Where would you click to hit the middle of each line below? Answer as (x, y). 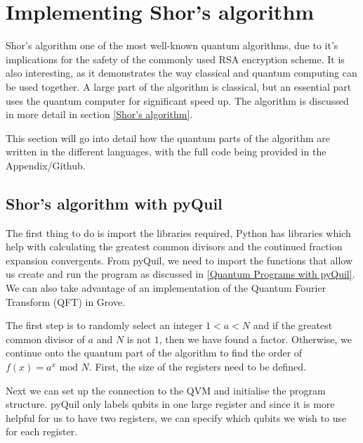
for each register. (42, 431)
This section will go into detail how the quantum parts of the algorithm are (168, 137)
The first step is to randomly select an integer (104, 325)
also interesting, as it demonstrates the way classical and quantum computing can (181, 73)
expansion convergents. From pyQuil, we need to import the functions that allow (179, 260)
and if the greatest (293, 325)
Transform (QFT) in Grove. (66, 301)
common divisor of (45, 339)
